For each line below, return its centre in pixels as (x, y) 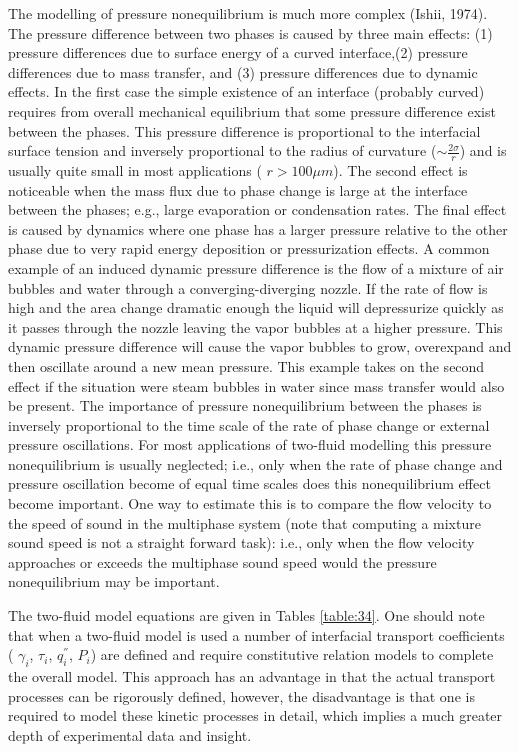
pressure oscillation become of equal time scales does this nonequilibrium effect (249, 483)
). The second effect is (400, 169)
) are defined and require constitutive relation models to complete (292, 654)
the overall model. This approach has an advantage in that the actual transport (252, 676)
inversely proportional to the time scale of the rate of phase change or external (249, 424)
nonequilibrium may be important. (114, 581)
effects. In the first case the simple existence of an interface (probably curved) (246, 91)
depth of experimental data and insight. (130, 734)
